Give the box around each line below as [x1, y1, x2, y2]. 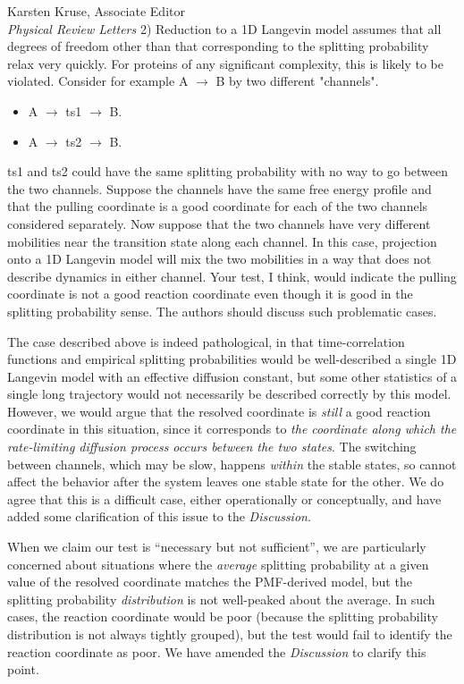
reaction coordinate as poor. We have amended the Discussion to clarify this [7, 642, 426, 661]
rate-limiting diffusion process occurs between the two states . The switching [7, 437, 417, 456]
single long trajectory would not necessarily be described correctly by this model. [7, 384, 451, 403]
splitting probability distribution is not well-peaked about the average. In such [7, 589, 435, 608]
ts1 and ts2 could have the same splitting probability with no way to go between [7, 162, 449, 181]
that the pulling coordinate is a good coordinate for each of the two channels [7, 197, 428, 215]
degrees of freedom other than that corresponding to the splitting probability [7, 37, 429, 55]
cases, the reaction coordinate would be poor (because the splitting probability [7, 607, 438, 626]
